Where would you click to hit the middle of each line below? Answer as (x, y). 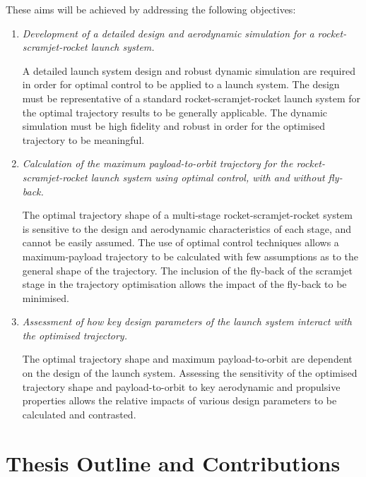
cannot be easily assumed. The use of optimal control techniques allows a (181, 242)
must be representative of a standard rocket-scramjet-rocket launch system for (191, 98)
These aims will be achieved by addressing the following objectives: (151, 9)
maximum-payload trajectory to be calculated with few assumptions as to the (190, 256)
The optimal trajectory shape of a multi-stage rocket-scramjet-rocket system (187, 215)
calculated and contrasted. (79, 414)
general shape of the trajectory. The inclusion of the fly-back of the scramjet (187, 270)
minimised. (46, 297)
